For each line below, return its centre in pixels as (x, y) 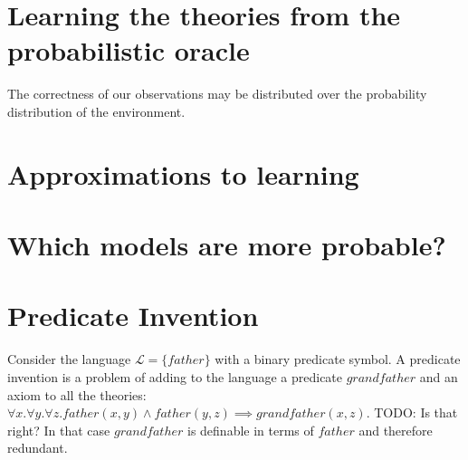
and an (439, 376)
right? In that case (59, 430)
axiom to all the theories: (77, 394)
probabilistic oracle (129, 50)
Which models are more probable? (227, 245)
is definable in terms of (250, 430)
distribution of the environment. (96, 111)
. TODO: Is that (412, 412)
